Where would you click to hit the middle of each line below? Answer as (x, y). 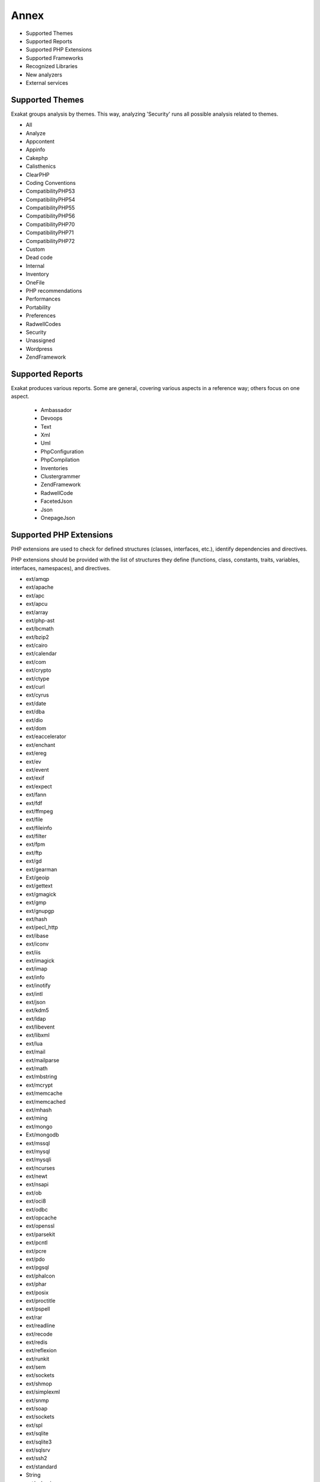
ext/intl (34, 994)
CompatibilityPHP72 (50, 241)
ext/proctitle (41, 1301)
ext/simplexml (43, 1392)
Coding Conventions (51, 183)
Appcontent (40, 141)
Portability (38, 307)
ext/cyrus (37, 695)
